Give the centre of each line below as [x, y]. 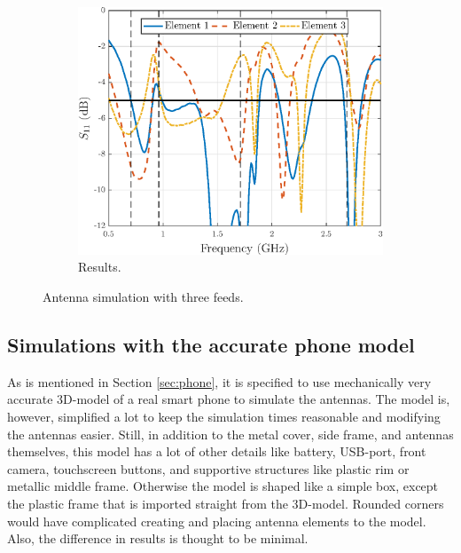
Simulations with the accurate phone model [211, 345]
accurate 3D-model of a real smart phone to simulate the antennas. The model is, [229, 399]
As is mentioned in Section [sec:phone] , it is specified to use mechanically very [219, 381]
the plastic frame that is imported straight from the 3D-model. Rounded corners [226, 503]
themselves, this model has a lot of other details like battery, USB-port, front [217, 451]
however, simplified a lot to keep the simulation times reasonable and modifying [224, 417]
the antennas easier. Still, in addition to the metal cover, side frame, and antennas [230, 434]
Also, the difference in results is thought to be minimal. [158, 538]
